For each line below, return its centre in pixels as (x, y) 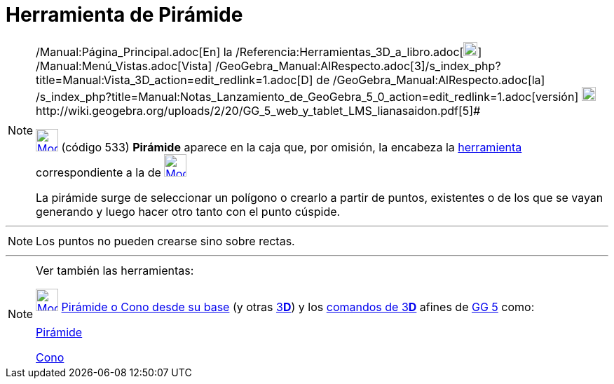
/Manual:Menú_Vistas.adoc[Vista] (124, 66)
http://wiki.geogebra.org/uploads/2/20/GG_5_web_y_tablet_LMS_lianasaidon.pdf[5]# (258, 110)
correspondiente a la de (98, 172)
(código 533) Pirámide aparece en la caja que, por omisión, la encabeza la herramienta (292, 147)
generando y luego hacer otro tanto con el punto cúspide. (188, 211)
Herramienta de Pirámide (124, 15)
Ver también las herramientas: (115, 270)
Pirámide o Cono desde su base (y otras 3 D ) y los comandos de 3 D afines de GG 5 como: (298, 307)
